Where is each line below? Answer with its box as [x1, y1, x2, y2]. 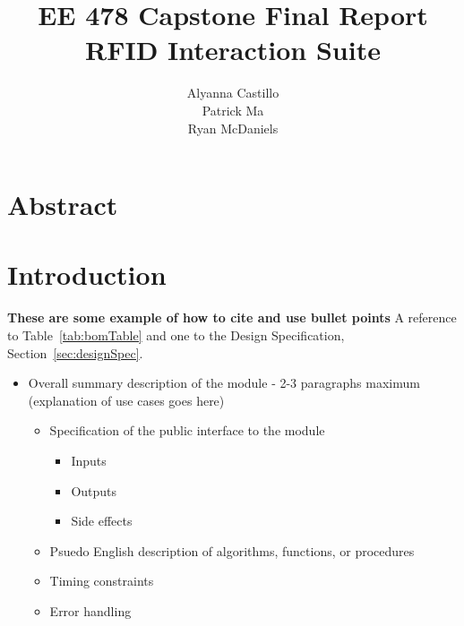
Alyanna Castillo [186, 83, 279, 102]
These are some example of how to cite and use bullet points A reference [7, 308, 457, 327]
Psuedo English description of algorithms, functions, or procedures [49, 541, 415, 560]
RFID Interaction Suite [85, 31, 381, 68]
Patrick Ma [202, 100, 264, 119]
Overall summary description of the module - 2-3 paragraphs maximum [28, 373, 420, 392]
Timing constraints [49, 571, 154, 590]
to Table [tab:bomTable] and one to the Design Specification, [7, 326, 345, 344]
